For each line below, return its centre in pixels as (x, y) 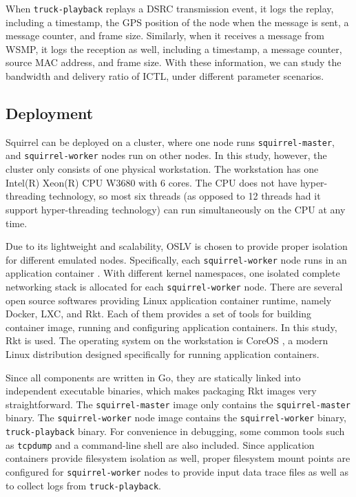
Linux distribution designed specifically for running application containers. (163, 353)
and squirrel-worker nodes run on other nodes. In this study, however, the (166, 155)
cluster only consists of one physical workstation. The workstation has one (162, 169)
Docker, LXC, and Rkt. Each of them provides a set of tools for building (159, 314)
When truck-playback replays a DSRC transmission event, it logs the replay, (170, 8)
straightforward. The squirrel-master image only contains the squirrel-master (178, 404)
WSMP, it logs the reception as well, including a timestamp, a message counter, (174, 49)
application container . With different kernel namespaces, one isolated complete (173, 273)
